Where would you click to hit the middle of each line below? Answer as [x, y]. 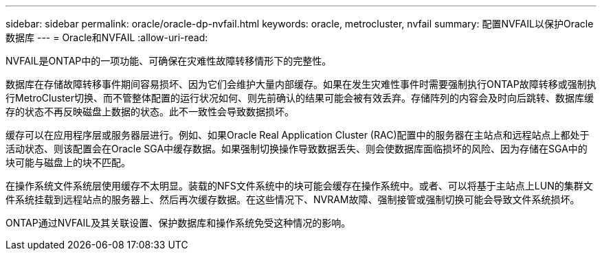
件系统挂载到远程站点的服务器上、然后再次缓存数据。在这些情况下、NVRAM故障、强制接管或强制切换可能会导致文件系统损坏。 [293, 199]
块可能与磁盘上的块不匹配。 [68, 162]
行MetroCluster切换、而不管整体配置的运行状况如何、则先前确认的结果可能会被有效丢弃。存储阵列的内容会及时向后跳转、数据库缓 [300, 98]
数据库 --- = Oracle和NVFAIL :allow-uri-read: [107, 37]
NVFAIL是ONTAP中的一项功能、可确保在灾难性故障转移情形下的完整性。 [169, 61]
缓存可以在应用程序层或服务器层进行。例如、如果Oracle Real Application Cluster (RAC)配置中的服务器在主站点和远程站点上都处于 [298, 135]
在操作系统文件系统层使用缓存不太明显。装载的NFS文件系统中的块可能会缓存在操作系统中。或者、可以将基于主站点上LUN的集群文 [299, 186]
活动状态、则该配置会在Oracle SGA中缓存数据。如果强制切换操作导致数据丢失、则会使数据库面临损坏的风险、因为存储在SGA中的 [297, 149]
